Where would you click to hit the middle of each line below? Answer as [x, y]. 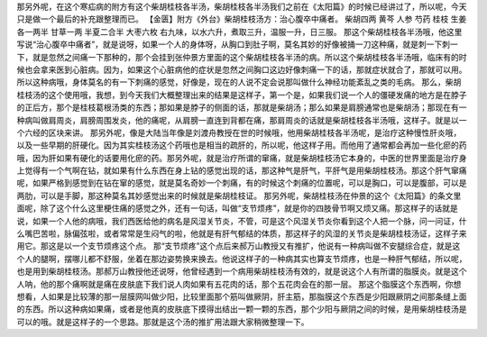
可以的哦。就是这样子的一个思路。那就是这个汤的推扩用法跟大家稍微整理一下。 [163, 322]
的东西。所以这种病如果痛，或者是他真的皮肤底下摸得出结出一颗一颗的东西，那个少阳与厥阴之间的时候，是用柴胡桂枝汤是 [242, 309]
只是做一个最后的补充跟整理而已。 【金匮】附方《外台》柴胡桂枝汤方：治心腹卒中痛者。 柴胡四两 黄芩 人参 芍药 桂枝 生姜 [242, 19]
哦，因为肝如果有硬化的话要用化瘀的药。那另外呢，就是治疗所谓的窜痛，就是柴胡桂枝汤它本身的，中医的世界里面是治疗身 [242, 158]
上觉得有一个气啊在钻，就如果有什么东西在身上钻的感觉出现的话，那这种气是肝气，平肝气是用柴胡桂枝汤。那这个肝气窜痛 [242, 170]
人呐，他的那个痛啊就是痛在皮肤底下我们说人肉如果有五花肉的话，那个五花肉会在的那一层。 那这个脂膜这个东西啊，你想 [239, 284]
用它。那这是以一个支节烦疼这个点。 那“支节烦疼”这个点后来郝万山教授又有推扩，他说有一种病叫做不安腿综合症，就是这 [239, 246]
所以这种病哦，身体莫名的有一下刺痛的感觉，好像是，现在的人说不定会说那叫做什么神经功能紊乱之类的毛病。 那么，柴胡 [239, 82]
